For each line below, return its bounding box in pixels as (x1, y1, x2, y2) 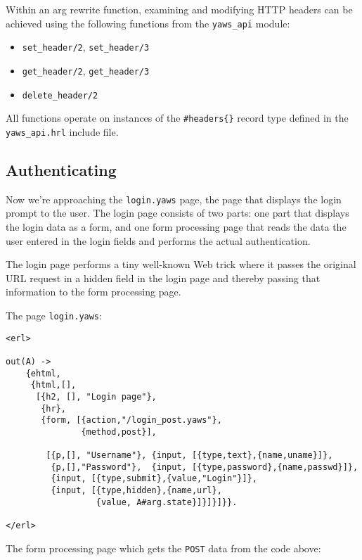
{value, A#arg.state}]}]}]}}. (96, 497, 238, 507)
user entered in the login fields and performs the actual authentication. (6, 233, 311, 248)
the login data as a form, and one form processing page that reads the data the (6, 219, 347, 234)
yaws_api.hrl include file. (6, 124, 119, 139)
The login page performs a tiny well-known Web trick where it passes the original (6, 257, 356, 272)
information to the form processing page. (6, 284, 181, 299)
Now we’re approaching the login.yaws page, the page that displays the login (6, 191, 342, 206)
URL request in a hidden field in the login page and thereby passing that (6, 270, 321, 285)
